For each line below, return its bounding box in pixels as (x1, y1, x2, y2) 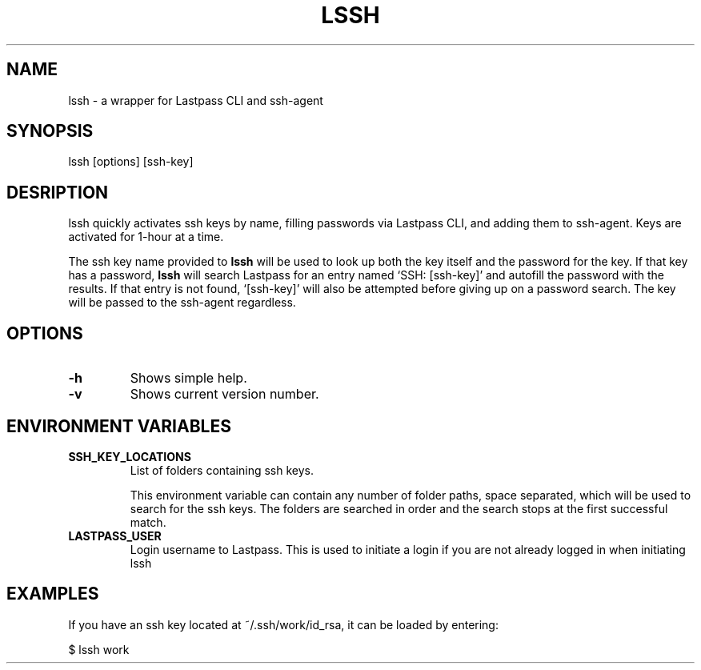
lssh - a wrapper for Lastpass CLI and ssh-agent (68, 93, 323, 107)
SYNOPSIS (6, 121, 94, 142)
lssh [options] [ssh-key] (68, 154, 194, 169)
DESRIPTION (6, 182, 109, 203)
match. (130, 515, 166, 529)
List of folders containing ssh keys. (130, 463, 314, 477)
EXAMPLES (6, 584, 99, 604)
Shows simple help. (130, 370, 247, 387)
